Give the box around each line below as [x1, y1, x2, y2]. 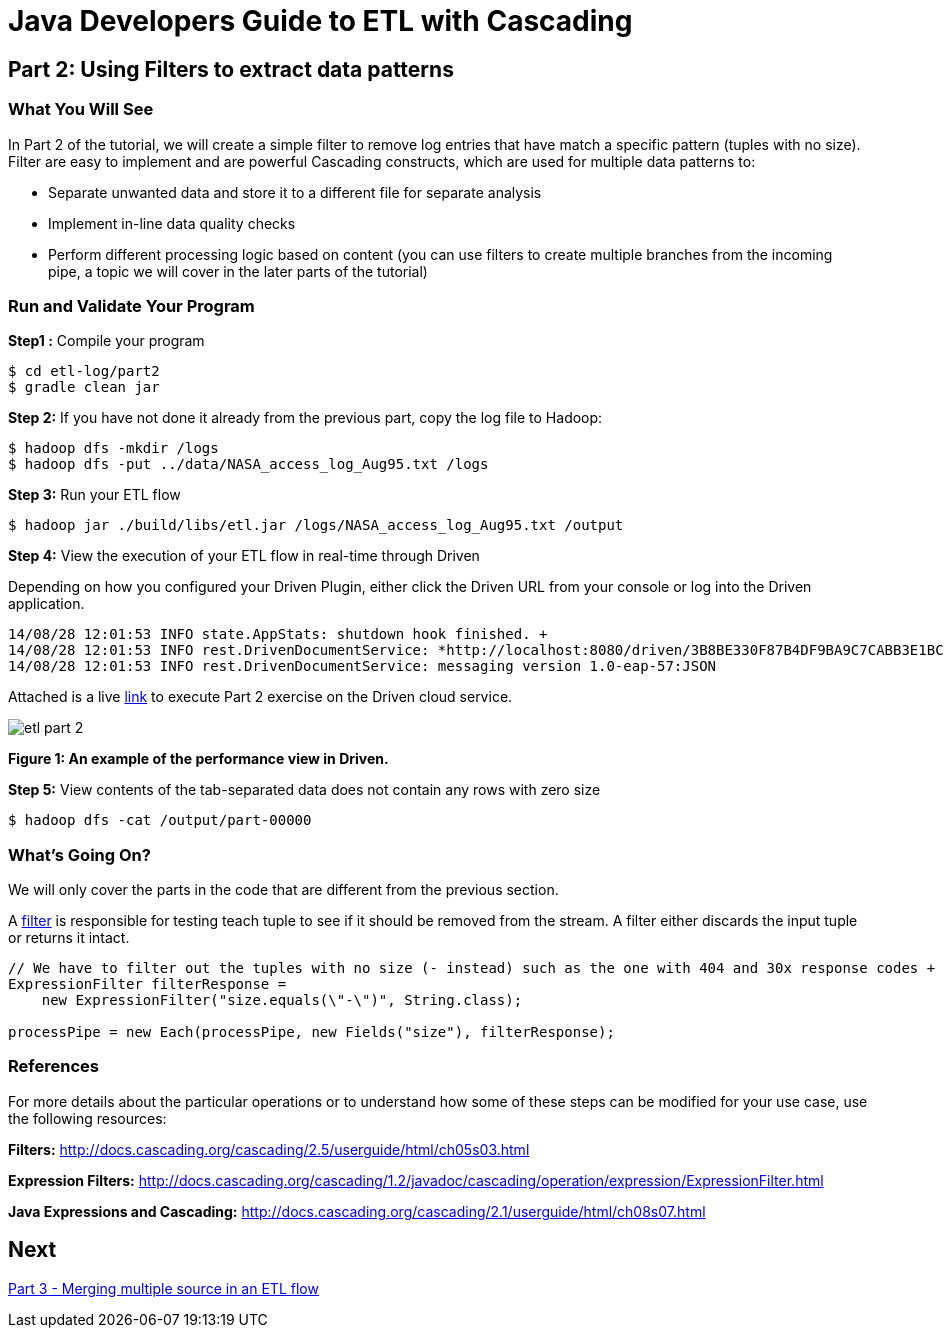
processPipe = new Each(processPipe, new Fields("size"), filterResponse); [8, 1024, 615, 1041]
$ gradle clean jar [8, 379, 160, 396]
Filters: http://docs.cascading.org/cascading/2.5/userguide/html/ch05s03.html [8, 1140, 530, 1158]
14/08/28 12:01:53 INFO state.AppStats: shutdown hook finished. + [8, 626, 548, 643]
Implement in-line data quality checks [48, 214, 296, 232]
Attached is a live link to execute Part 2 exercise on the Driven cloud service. [8, 688, 513, 706]
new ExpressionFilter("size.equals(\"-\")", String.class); [41, 992, 523, 1009]
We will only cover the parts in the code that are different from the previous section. [8, 881, 559, 899]
